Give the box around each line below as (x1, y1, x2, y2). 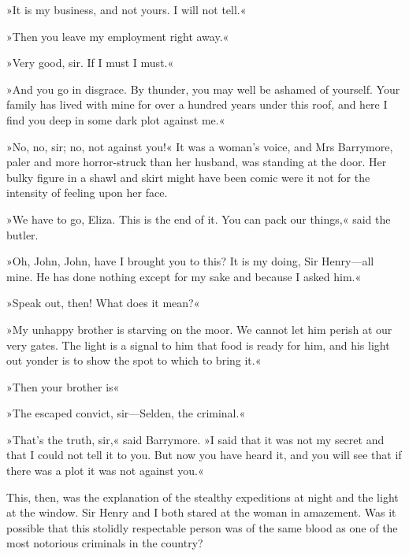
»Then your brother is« (6, 378, 120, 395)
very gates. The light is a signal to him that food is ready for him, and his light (6, 336, 390, 353)
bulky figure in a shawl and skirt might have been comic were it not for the (6, 169, 370, 185)
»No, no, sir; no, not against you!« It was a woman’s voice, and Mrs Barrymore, (6, 138, 393, 154)
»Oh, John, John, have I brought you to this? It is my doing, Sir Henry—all (6, 253, 374, 269)
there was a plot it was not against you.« (6, 462, 204, 479)
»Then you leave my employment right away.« (6, 28, 229, 44)
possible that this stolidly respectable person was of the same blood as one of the (6, 519, 398, 536)
